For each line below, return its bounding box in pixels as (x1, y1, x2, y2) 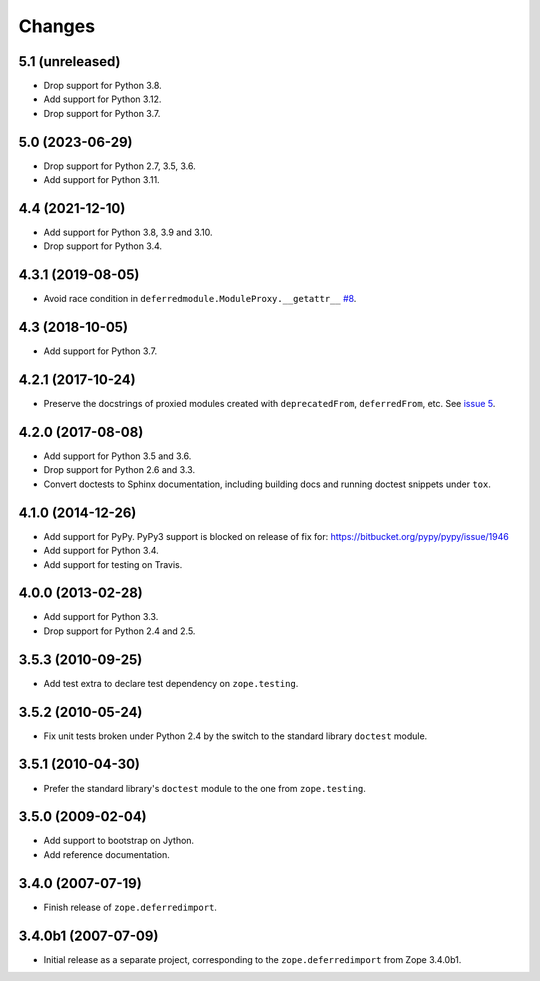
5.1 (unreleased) (18, 53, 121, 70)
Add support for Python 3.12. (43, 93, 162, 105)
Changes (18, 15, 95, 37)
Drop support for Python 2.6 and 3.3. (43, 464, 195, 476)
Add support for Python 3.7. (43, 345, 158, 357)
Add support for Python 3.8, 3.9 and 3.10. (43, 226, 214, 239)
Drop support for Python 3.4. (43, 240, 163, 252)
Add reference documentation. (43, 848, 170, 860)
